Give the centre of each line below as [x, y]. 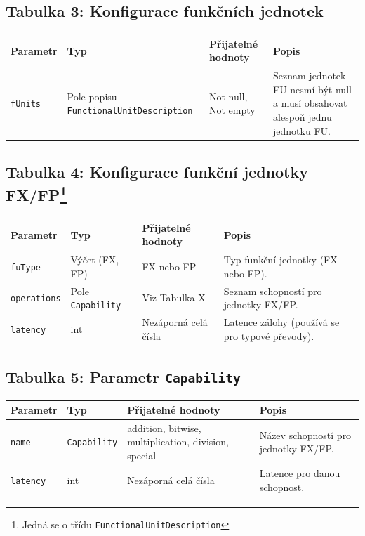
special [142, 456]
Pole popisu [92, 96]
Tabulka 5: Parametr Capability [123, 377]
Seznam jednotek [310, 76]
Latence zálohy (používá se [281, 322]
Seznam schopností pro [273, 290]
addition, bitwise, [164, 427]
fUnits [26, 104]
